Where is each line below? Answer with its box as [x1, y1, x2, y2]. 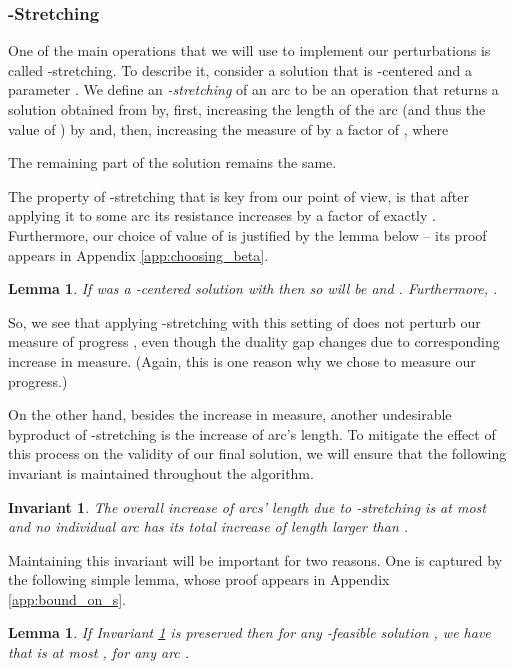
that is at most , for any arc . [8, 642, 190, 663]
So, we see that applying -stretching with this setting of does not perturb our [8, 311, 481, 332]
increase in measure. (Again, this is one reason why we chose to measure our [8, 350, 476, 371]
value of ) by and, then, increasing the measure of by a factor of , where [8, 118, 449, 139]
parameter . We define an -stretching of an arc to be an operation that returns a [8, 79, 499, 100]
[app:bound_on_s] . [8, 588, 126, 609]
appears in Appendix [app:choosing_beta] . [8, 244, 269, 265]
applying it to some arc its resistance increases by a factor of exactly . [8, 205, 436, 226]
